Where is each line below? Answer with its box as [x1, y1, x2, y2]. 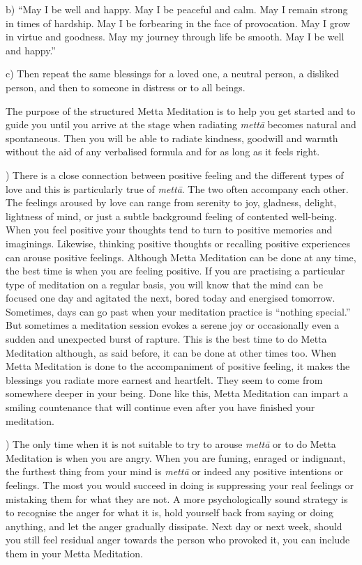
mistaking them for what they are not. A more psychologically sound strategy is [6, 491, 348, 506]
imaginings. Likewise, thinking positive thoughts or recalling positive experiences [6, 235, 350, 250]
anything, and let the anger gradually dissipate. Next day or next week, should [6, 518, 342, 533]
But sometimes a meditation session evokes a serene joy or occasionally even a [6, 318, 340, 332]
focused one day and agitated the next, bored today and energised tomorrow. [6, 291, 335, 305]
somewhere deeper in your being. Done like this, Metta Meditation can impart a [6, 386, 348, 401]
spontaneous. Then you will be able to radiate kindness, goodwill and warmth [6, 130, 338, 145]
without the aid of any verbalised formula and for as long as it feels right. [6, 144, 320, 159]
